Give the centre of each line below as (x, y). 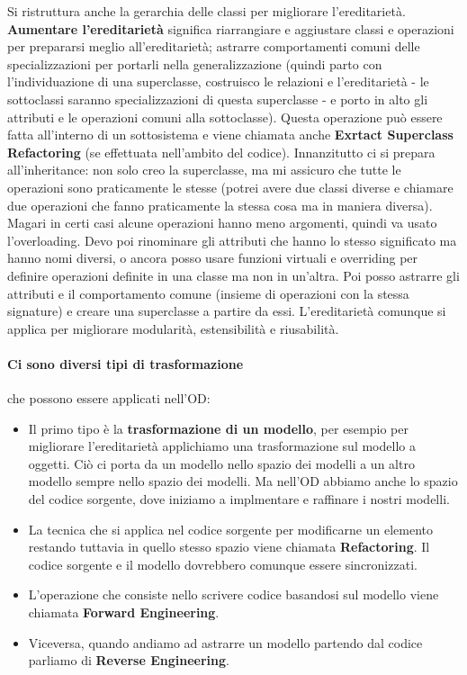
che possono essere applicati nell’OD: (109, 398)
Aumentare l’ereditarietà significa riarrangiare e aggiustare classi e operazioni (231, 28)
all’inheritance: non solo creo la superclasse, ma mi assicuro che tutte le (204, 170)
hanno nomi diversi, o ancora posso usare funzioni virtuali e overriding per (213, 258)
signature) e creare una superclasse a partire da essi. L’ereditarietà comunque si (227, 311)
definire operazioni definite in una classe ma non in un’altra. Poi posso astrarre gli (233, 275)
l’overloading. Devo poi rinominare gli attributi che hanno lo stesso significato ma (232, 240)
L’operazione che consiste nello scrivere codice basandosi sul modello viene (233, 594)
